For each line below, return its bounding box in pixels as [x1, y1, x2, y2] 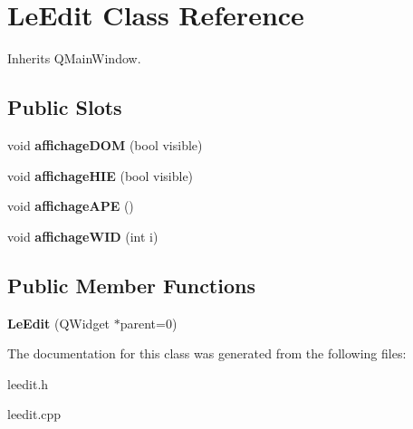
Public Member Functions [7, 271, 255, 299]
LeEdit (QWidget [7, 313, 110, 332]
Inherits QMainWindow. [7, 49, 141, 68]
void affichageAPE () [7, 196, 134, 215]
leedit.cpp [7, 405, 62, 424]
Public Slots [7, 93, 122, 121]
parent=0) [120, 313, 178, 332]
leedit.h [7, 374, 49, 393]
